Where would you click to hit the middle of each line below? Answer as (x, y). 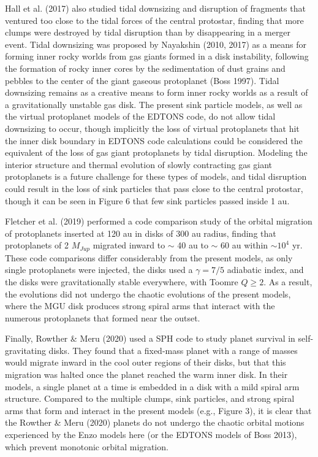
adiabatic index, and (265, 270)
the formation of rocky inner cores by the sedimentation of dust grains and (145, 68)
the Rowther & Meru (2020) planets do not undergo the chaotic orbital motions (155, 422)
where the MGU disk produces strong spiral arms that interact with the (140, 306)
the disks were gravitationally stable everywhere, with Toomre (122, 281)
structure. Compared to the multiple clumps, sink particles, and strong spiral (150, 398)
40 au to (193, 245)
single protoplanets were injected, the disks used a (99, 270)
